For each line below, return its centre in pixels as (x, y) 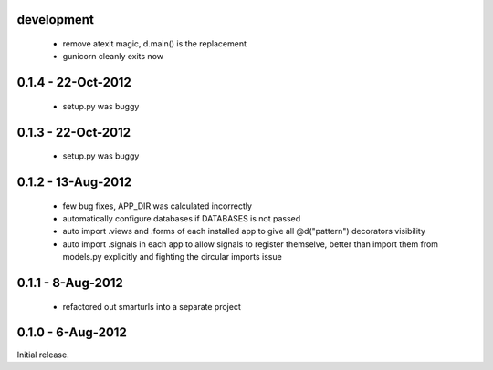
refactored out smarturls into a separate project (152, 306)
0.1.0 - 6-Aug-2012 (72, 333)
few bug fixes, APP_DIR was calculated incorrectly (157, 206)
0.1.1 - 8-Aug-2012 (70, 283)
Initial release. (43, 355)
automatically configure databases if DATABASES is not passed (182, 219)
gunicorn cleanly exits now (113, 57)
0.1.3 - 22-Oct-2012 (74, 132)
